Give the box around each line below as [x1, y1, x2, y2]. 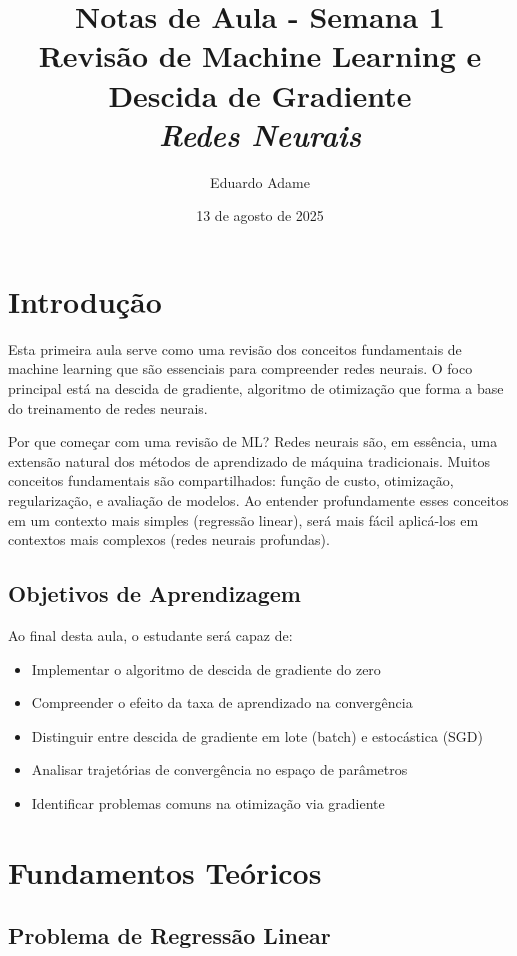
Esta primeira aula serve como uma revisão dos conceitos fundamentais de [8, 338, 462, 359]
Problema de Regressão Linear [8, 920, 331, 951]
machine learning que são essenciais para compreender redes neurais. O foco [8, 358, 473, 379]
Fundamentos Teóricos [8, 851, 322, 892]
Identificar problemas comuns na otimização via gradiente [31, 792, 385, 813]
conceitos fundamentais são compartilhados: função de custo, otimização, [8, 470, 454, 491]
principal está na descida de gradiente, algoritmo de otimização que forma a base [8, 378, 504, 398]
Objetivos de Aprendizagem [8, 578, 301, 609]
